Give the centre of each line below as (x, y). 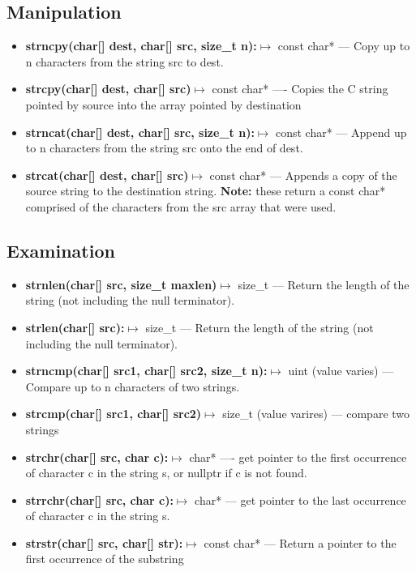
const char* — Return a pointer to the (300, 542)
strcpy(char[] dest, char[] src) (108, 89)
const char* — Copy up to (344, 46)
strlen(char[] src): (75, 327)
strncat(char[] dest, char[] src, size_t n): (140, 132)
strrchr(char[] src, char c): (99, 499)
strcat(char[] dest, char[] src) (107, 175)
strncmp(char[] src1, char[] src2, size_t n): (146, 371)
